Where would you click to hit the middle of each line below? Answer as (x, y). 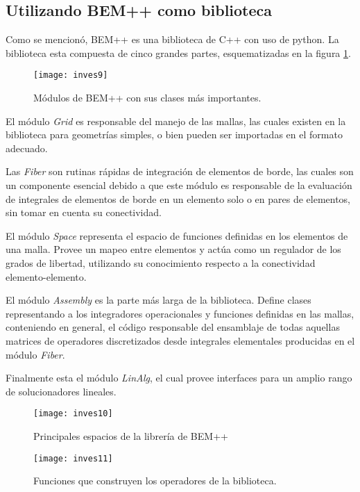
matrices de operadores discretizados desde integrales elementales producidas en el (180, 340)
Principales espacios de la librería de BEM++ (131, 435)
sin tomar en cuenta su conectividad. (84, 212)
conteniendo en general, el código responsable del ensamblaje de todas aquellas (173, 327)
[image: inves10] (73, 414)
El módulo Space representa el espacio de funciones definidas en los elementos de (177, 235)
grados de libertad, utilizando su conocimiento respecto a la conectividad (161, 262)
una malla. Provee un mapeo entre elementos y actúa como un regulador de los (173, 249)
